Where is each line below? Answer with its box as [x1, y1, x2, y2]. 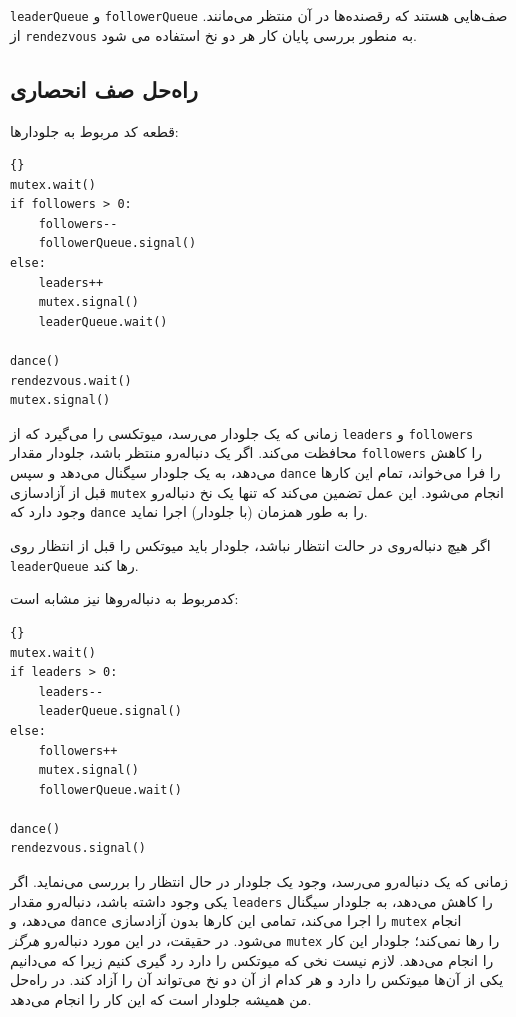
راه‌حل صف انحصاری [10, 73, 198, 104]
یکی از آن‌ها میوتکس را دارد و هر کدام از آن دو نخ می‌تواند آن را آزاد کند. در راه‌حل [10, 969, 504, 990]
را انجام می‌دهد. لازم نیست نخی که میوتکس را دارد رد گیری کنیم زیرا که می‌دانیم [10, 949, 494, 970]
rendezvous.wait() [10, 373, 132, 388]
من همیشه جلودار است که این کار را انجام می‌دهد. [10, 988, 312, 1009]
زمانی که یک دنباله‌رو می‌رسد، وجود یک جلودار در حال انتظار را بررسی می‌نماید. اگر [10, 871, 508, 892]
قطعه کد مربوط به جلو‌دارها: [10, 120, 179, 141]
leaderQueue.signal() [38, 704, 182, 719]
